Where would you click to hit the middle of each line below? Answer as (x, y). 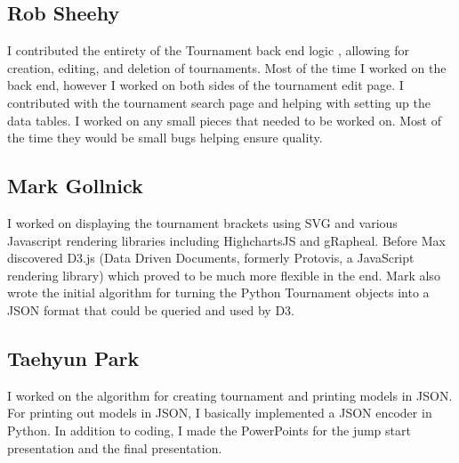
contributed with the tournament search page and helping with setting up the (219, 102)
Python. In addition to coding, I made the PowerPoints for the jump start (209, 430)
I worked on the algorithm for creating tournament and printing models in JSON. (230, 395)
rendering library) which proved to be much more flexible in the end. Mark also (224, 275)
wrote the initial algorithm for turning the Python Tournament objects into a (218, 292)
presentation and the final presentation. (115, 447)
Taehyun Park (73, 357)
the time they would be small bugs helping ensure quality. (165, 138)
